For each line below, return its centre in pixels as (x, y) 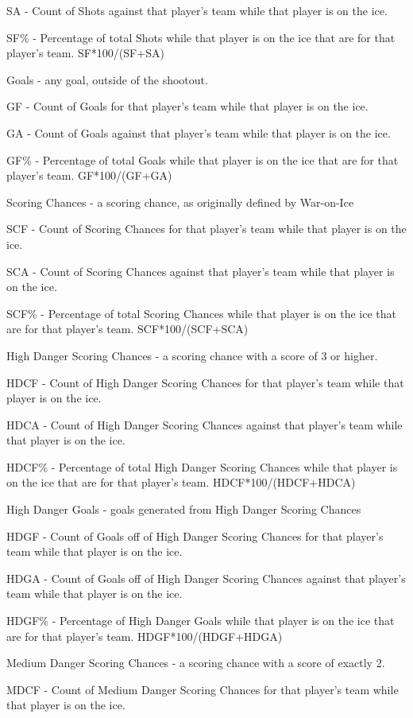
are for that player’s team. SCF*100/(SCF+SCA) (127, 329)
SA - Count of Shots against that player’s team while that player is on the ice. (197, 10)
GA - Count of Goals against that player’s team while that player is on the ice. (199, 132)
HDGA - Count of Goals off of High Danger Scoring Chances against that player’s (206, 578)
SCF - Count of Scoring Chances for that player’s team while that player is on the (206, 229)
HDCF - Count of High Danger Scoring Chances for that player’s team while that (205, 382)
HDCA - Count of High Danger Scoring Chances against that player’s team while (205, 424)
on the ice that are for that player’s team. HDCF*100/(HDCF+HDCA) (181, 482)
